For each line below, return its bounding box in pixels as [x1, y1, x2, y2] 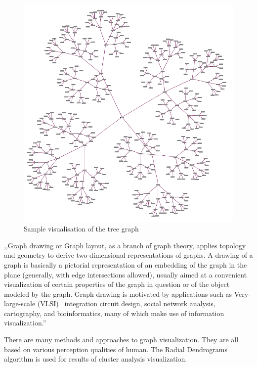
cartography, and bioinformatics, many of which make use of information [4, 308, 224, 318]
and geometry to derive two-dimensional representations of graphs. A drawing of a [4, 250, 253, 260]
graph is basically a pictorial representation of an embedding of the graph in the [4, 259, 247, 270]
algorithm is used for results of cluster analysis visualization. [4, 354, 187, 364]
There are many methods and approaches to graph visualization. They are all [4, 334, 239, 345]
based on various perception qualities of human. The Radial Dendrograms [4, 344, 227, 354]
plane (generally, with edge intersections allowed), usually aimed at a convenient [4, 269, 247, 279]
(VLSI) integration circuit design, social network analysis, [37, 298, 215, 309]
